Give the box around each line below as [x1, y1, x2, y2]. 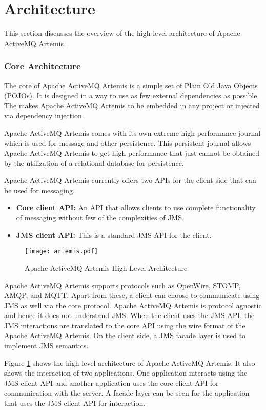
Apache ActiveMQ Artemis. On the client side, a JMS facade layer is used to [4, 330, 246, 341]
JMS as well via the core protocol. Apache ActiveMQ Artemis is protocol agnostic [4, 300, 262, 310]
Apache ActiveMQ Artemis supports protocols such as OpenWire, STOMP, [4, 279, 241, 290]
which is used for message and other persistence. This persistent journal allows [4, 137, 251, 148]
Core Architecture [4, 60, 81, 72]
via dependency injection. [4, 110, 84, 121]
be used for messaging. [4, 184, 75, 195]
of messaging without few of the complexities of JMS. [16, 212, 184, 223]
